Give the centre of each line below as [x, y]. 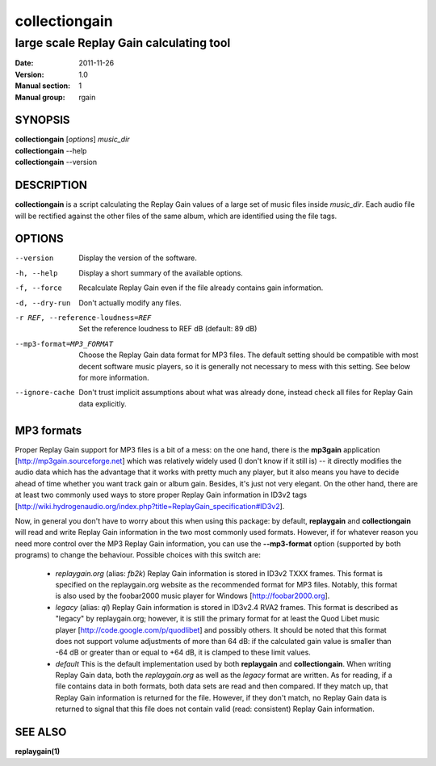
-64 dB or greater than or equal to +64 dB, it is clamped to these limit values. [183, 652]
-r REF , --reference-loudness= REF [83, 318]
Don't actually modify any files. [130, 302]
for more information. [114, 377]
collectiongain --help [51, 150]
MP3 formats [48, 430]
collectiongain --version [56, 162]
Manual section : [43, 86]
